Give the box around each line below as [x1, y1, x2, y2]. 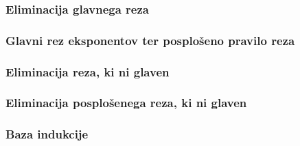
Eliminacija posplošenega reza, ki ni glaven [5, 94, 247, 111]
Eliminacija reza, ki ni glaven [5, 63, 170, 80]
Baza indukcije [5, 126, 89, 143]
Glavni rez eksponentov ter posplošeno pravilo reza [5, 31, 295, 48]
